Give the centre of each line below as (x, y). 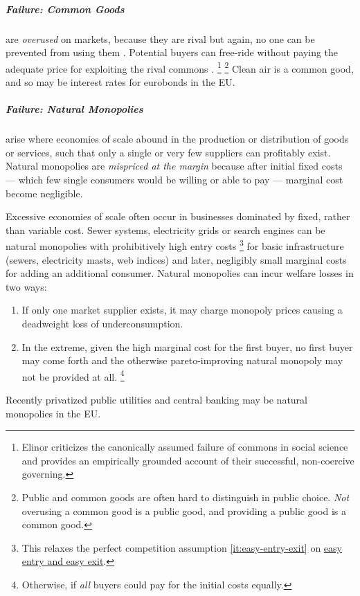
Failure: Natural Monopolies (74, 109)
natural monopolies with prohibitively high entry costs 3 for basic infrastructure (175, 245)
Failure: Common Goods (65, 9)
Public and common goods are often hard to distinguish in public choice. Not (186, 497)
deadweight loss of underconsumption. (102, 323)
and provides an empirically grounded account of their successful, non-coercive (188, 460)
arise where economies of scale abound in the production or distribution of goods (177, 139)
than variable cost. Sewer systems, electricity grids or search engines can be (165, 229)
